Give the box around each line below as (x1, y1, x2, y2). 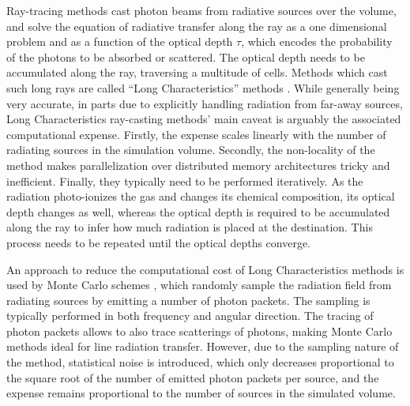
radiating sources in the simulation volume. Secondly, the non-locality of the (6, 141, 375, 158)
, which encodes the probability (241, 33, 393, 50)
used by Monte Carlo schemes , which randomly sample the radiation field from (6, 276, 392, 293)
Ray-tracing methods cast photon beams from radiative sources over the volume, (6, 2, 397, 18)
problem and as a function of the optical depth (6, 33, 233, 50)
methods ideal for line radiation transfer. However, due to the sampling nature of (6, 338, 399, 355)
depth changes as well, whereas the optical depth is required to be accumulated (6, 203, 390, 220)
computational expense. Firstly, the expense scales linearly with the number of (6, 126, 386, 142)
